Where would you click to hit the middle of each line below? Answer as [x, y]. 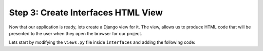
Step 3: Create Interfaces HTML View [86, 13]
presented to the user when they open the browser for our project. [75, 33]
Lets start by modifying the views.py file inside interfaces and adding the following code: [102, 42]
